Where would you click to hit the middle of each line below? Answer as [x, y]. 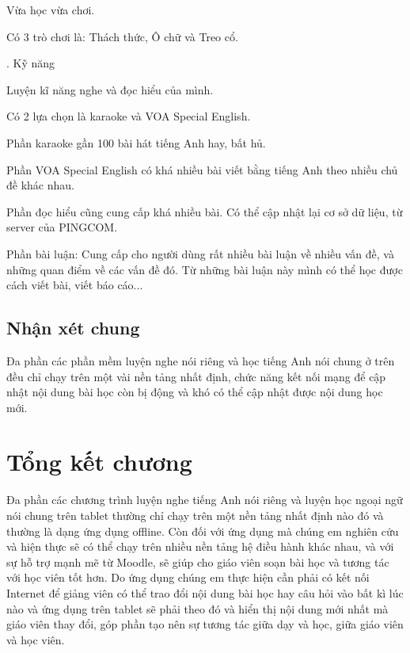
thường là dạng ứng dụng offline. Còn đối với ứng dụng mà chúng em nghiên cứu [203, 531]
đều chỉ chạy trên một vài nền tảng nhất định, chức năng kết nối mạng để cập [196, 376]
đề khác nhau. [40, 185]
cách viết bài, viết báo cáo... [75, 285]
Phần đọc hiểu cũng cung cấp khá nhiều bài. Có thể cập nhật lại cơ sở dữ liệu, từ [205, 211]
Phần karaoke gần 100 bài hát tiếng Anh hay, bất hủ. [136, 142]
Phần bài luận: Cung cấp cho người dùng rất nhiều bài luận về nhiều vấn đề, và [200, 253]
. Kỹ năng [31, 63]
